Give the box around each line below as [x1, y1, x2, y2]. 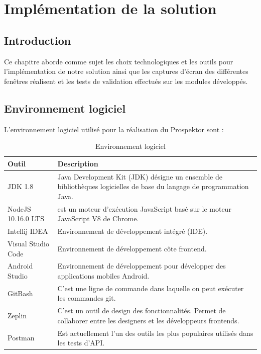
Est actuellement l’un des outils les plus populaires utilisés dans [57, 327, 253, 338]
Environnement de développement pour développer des [57, 260, 226, 271]
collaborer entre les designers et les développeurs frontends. [57, 315, 239, 325]
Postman [8, 332, 35, 343]
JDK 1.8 [8, 181, 34, 192]
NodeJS [8, 203, 31, 214]
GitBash [8, 288, 33, 298]
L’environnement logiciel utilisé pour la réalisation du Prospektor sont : [4, 124, 224, 134]
